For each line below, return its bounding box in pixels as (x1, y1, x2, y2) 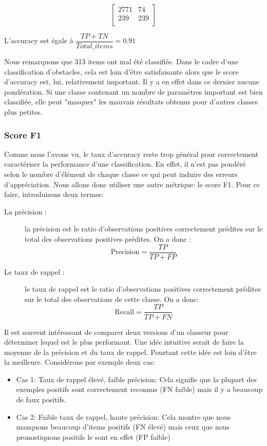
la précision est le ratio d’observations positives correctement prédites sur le (25, 223, 263, 234)
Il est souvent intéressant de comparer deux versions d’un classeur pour (4, 326, 228, 337)
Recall (115, 308, 135, 316)
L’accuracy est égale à (4, 35, 73, 46)
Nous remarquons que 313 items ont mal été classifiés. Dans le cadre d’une (4, 56, 239, 67)
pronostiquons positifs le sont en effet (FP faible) (16, 431, 170, 442)
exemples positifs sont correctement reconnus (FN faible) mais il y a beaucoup (16, 384, 263, 395)
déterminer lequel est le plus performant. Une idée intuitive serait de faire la (4, 336, 244, 347)
